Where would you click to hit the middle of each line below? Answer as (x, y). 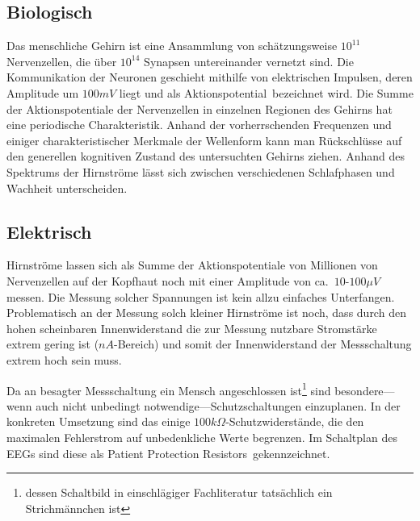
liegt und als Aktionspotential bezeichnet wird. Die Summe (266, 92)
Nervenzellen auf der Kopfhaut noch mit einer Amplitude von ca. (168, 280)
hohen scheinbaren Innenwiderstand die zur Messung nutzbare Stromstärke (192, 328)
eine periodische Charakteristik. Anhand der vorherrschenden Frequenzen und (199, 125)
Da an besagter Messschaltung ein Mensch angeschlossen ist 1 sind (169, 389)
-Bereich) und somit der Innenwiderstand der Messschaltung (263, 344)
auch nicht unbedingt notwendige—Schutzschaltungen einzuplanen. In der (218, 405)
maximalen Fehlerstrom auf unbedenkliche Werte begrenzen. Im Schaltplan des (202, 437)
